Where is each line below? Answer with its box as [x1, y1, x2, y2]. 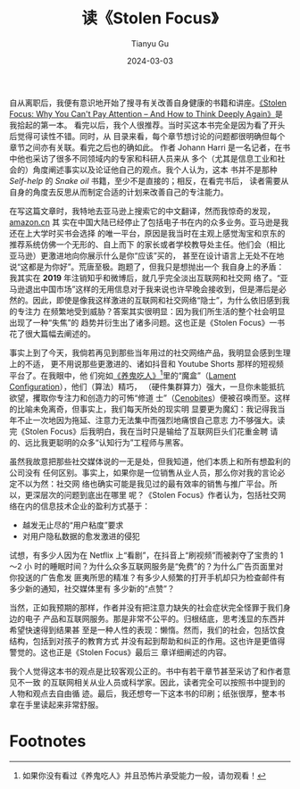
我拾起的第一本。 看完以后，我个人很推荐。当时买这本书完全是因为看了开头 [9, 120, 286, 130]
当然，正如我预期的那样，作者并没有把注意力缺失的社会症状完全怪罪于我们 [9, 602, 283, 612]
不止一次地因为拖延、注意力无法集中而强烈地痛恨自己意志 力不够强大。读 [16, 414, 286, 425]
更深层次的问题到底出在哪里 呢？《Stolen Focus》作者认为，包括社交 [24, 489, 279, 500]
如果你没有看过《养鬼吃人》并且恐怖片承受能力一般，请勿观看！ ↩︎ [21, 769, 266, 781]
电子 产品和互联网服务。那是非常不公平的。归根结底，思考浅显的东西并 [24, 613, 286, 624]
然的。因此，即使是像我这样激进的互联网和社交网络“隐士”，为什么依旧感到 [9, 295, 283, 305]
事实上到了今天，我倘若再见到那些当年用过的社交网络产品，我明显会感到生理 [9, 347, 291, 358]
